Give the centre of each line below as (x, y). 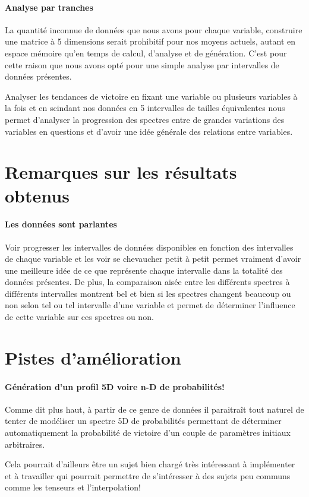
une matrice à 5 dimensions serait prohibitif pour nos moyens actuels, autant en (150, 41)
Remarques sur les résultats (121, 172)
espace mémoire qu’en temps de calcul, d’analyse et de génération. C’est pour (146, 53)
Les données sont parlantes (61, 224)
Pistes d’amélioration (93, 357)
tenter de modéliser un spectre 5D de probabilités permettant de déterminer (143, 421)
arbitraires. (25, 444)
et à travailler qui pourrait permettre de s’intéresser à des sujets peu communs (148, 475)
